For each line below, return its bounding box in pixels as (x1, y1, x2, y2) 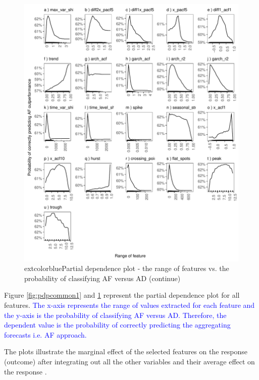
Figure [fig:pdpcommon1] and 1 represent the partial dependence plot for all (4, 290, 240, 300)
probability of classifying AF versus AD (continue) (24, 273, 181, 283)
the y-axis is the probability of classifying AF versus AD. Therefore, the (4, 309, 227, 320)
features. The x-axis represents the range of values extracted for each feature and (4, 299, 255, 310)
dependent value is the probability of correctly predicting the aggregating (4, 319, 231, 330)
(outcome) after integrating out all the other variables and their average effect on (4, 356, 255, 366)
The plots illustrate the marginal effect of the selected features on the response (4, 346, 248, 357)
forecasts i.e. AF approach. (4, 329, 87, 340)
